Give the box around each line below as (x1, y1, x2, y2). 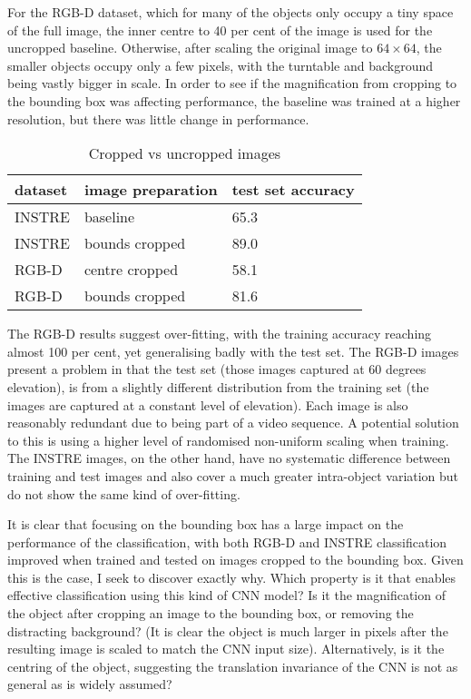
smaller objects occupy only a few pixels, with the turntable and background (7, 55, 433, 74)
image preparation (83, 179, 218, 201)
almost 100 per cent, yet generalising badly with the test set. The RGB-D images (7, 341, 459, 360)
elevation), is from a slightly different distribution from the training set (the (7, 377, 429, 396)
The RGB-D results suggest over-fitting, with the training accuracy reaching (7, 324, 432, 343)
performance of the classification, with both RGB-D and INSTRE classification (7, 532, 447, 551)
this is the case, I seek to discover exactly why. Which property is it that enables (7, 567, 456, 586)
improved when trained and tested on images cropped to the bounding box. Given (7, 550, 464, 569)
